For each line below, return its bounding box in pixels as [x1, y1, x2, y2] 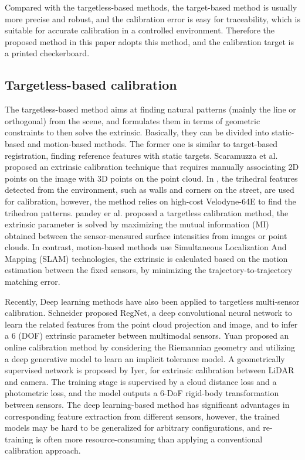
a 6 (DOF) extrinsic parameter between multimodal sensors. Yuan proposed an [5, 329, 289, 342]
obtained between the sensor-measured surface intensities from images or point [5, 229, 287, 241]
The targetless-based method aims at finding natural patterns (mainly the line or [5, 103, 296, 115]
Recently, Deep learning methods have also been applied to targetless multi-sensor [5, 295, 300, 307]
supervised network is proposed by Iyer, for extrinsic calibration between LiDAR [5, 364, 294, 376]
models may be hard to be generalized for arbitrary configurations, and [5, 421, 260, 434]
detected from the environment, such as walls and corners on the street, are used [5, 183, 294, 196]
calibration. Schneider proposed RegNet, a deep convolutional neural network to [5, 306, 293, 319]
